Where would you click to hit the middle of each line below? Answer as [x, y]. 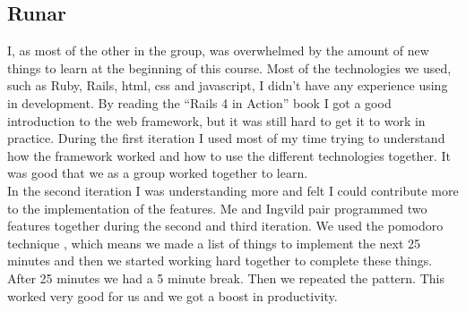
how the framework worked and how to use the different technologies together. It [229, 155]
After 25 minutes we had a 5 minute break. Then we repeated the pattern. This [226, 277]
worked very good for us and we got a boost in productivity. [173, 295]
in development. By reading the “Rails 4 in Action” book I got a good [199, 102]
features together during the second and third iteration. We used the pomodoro [225, 226]
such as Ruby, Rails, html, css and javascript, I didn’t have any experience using [228, 85]
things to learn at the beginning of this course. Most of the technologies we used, [229, 67]
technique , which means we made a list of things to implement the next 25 [214, 243]
